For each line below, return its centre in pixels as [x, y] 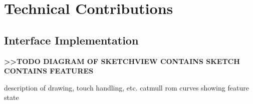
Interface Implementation [71, 40]
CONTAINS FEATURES [49, 71]
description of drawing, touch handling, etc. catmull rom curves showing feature [126, 87]
